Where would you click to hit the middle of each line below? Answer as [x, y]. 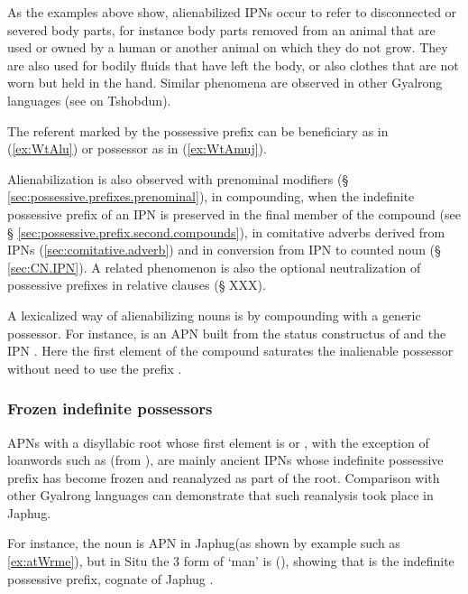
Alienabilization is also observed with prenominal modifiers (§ [178, 178]
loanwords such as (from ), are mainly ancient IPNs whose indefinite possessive [225, 460]
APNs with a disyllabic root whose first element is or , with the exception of [218, 442]
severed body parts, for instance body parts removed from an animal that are [221, 29]
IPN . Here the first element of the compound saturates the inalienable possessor [230, 351]
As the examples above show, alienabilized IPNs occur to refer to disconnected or [232, 12]
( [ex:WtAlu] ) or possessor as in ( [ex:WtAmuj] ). [137, 148]
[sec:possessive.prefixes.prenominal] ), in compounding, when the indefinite [211, 196]
